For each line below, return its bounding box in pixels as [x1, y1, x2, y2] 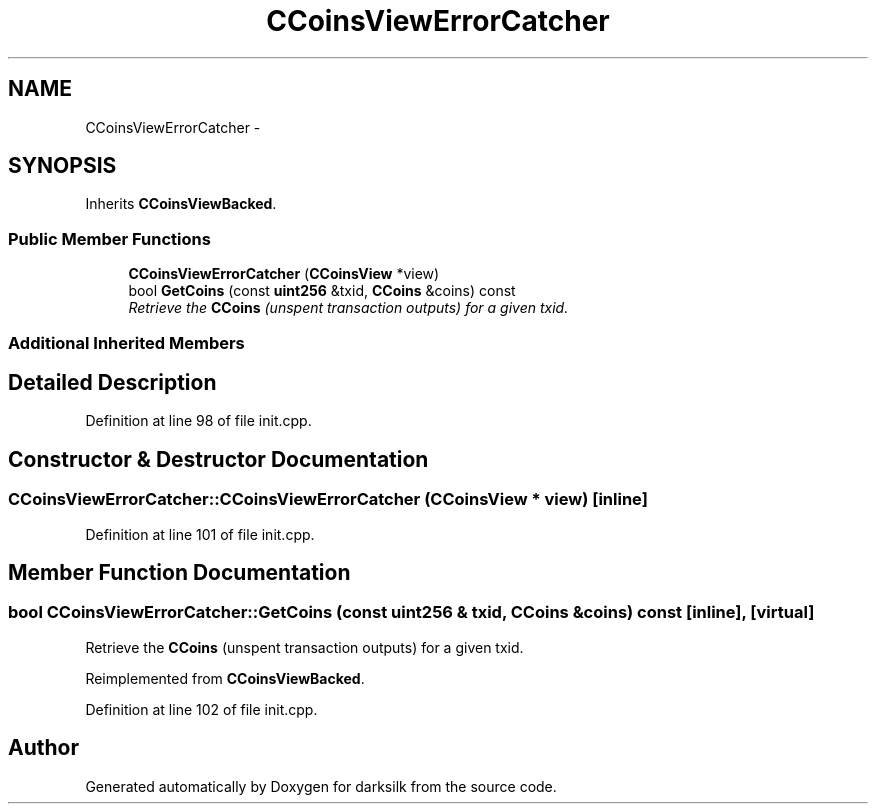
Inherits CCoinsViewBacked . [85, 195, 277, 213]
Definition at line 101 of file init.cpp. [85, 525, 315, 543]
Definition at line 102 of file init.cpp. [85, 700, 318, 718]
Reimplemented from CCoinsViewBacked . [85, 669, 365, 687]
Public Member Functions [8, 228, 211, 249]
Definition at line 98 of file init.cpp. [85, 412, 312, 430]
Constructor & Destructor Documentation [8, 446, 429, 472]
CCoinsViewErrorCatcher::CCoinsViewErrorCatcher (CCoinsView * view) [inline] [8, 489, 648, 510]
